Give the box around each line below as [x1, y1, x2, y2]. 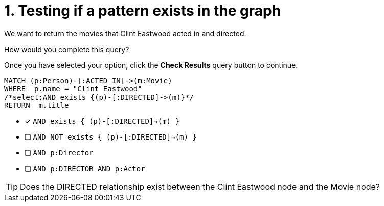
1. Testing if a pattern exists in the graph [4, 2, 281, 19]
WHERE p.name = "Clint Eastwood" [4, 84, 142, 93]
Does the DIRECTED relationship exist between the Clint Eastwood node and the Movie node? [20, 181, 380, 192]
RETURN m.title [4, 101, 69, 109]
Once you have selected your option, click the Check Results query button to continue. [4, 60, 298, 70]
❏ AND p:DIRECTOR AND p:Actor [25, 164, 145, 173]
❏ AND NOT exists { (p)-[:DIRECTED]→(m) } [25, 132, 197, 141]
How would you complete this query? [4, 44, 129, 54]
